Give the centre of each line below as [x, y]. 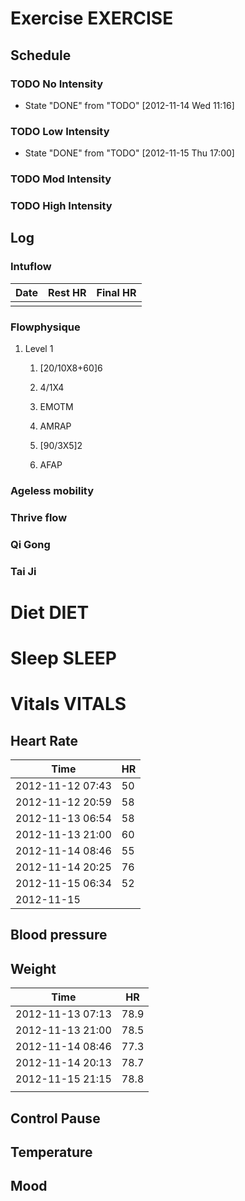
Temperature [51, 1152]
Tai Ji [23, 571]
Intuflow [31, 267]
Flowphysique [45, 327]
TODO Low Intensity [60, 131]
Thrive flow [39, 517]
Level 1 [39, 348]
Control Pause [55, 1118]
